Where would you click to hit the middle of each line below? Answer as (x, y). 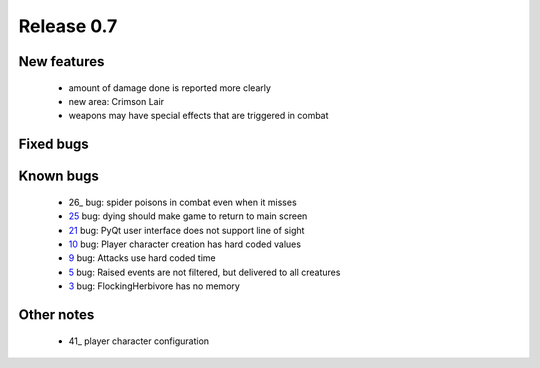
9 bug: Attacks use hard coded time (142, 258)
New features (61, 61)
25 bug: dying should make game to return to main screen (188, 216)
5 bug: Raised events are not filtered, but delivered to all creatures (204, 272)
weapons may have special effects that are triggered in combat (198, 116)
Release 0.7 (68, 26)
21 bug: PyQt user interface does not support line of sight (186, 230)
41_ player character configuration (139, 341)
